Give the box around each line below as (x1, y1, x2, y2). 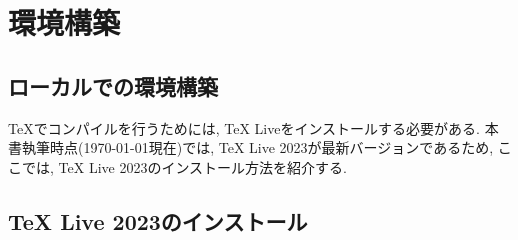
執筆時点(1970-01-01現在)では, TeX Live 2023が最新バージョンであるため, (21, 137, 494, 158)
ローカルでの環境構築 (8, 70, 218, 101)
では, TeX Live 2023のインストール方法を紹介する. (21, 156, 348, 177)
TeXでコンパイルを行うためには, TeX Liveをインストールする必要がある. (8, 117, 481, 138)
